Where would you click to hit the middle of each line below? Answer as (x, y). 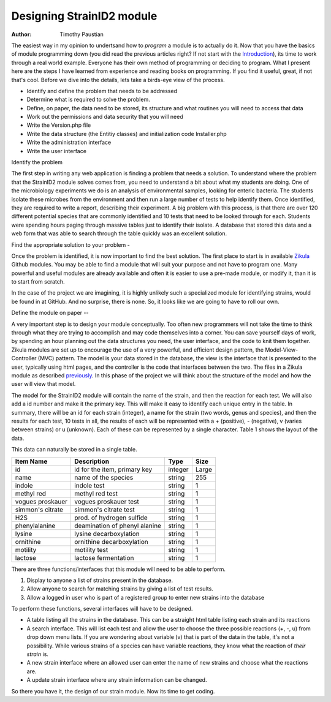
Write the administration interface (69, 142)
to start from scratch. (38, 282)
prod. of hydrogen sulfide (111, 518)
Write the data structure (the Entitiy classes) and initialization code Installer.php (127, 134)
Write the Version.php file (59, 125)
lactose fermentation (104, 557)
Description (92, 461)
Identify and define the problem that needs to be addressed (102, 91)
